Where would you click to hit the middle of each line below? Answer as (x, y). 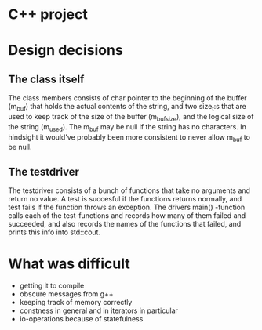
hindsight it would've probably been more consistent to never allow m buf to (129, 138)
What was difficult (69, 264)
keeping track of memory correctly (76, 303)
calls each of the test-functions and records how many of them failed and (127, 216)
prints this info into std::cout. (54, 232)
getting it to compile (52, 286)
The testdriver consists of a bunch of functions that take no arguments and (129, 190)
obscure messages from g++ (66, 294)
